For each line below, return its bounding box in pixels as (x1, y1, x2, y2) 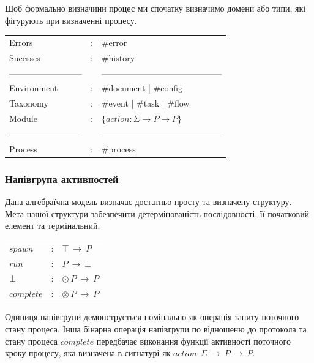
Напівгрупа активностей (5, 171, 119, 186)
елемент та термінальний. (5, 219, 100, 232)
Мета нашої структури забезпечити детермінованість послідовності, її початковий (5, 207, 310, 220)
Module (9, 112, 37, 125)
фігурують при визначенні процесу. (5, 13, 137, 26)
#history (101, 51, 135, 64)
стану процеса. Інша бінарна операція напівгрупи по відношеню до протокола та (5, 322, 307, 335)
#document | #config (101, 81, 183, 94)
